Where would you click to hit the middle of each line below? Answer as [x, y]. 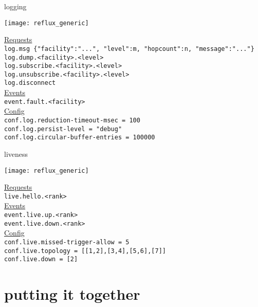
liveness [16, 153]
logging [15, 6]
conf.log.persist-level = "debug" [63, 129]
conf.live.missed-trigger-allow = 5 [67, 242]
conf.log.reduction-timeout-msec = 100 [72, 120]
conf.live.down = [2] [41, 259]
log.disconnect [30, 83]
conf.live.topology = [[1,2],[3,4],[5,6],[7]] [85, 251]
